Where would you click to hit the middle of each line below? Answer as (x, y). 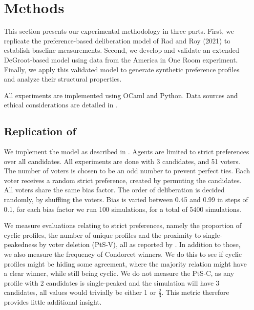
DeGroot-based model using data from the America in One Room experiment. (121, 59)
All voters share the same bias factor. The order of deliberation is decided (114, 190)
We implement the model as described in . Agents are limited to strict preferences (127, 152)
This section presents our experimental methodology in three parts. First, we (119, 31)
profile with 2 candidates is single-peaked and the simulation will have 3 (112, 282)
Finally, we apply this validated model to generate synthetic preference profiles (122, 69)
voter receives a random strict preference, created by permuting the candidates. (123, 180)
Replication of (40, 131)
